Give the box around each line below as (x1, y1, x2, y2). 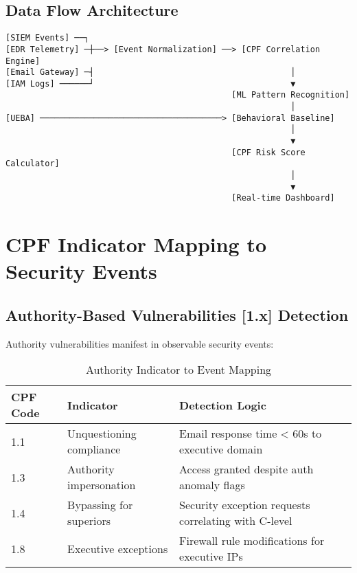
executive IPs (179, 548, 243, 565)
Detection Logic (179, 396, 266, 413)
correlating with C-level (179, 513, 292, 529)
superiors (67, 513, 111, 529)
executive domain (179, 441, 263, 458)
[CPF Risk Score (231, 147, 306, 157)
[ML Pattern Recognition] (231, 90, 350, 100)
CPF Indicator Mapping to (5, 230, 267, 258)
